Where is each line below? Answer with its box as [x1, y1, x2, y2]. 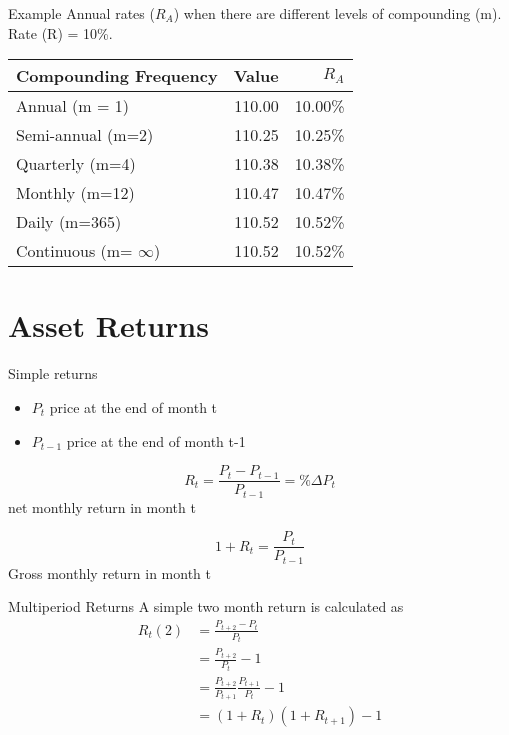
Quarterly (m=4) [16, 152, 136, 176]
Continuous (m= [16, 239, 133, 263]
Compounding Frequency [16, 64, 218, 88]
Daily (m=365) [16, 210, 122, 234]
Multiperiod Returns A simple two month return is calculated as [8, 596, 404, 617]
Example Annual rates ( [8, 3, 155, 23]
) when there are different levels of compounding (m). [173, 3, 502, 23]
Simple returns [8, 363, 98, 384]
